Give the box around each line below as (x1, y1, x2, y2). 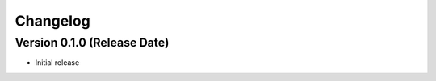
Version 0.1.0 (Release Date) (15, 35, 170, 50)
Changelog (15, 12, 90, 30)
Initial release (35, 58, 80, 67)
